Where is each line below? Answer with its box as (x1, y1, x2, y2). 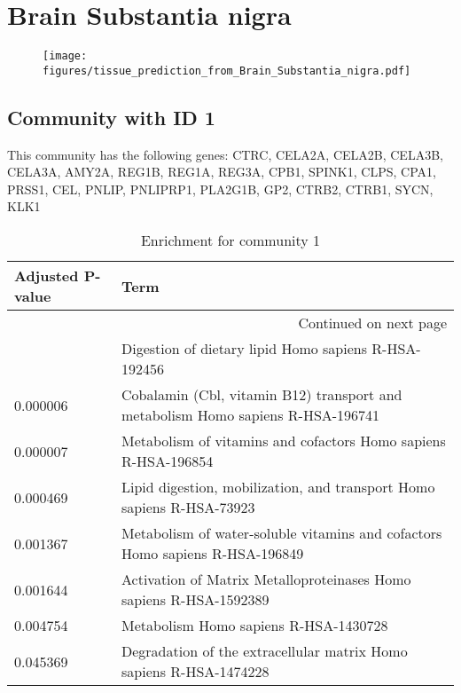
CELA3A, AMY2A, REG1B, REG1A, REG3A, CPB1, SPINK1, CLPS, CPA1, (7, 162, 436, 181)
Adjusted (14, 265, 79, 287)
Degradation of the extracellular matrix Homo (121, 641, 408, 662)
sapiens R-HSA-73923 (121, 497, 255, 518)
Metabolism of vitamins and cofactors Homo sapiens (121, 430, 446, 452)
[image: (43, 50, 88, 63)
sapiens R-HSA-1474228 (121, 661, 270, 682)
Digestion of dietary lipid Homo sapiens (121, 338, 367, 359)
